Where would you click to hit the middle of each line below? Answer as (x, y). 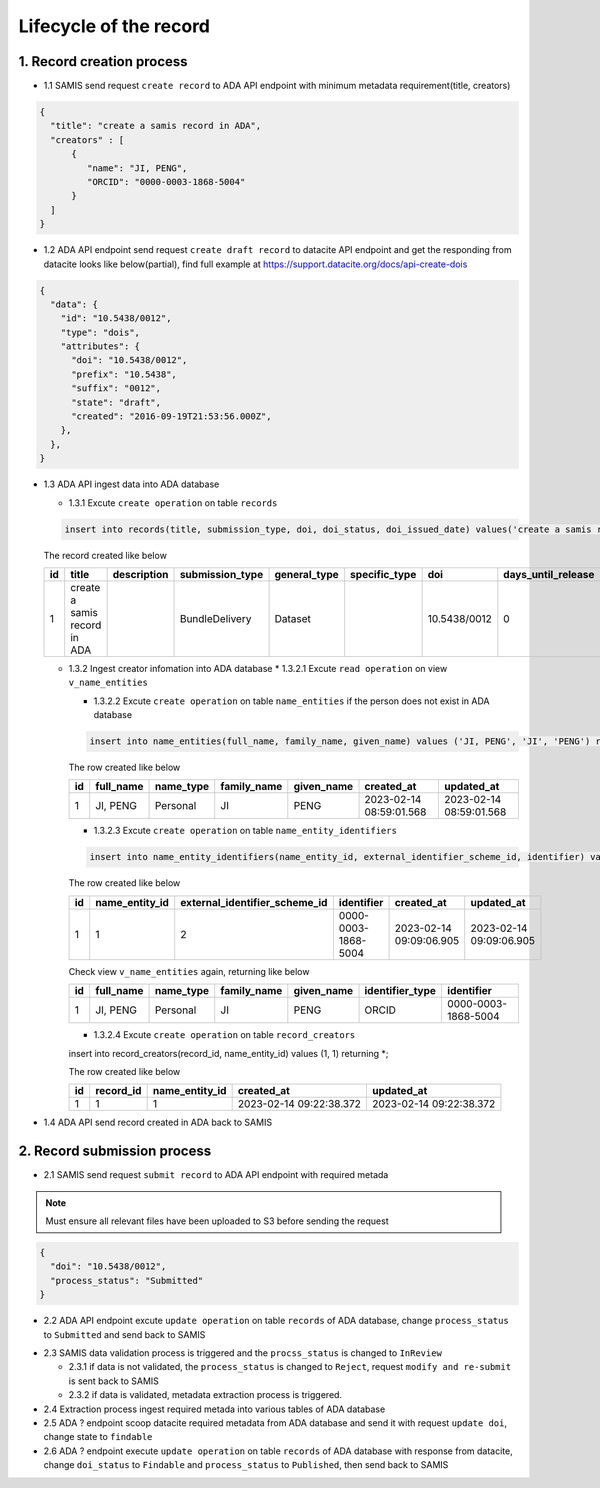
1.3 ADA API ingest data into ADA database (131, 484)
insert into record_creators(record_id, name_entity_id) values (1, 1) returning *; (228, 1053)
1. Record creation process (103, 61)
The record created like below (105, 555)
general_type (306, 574)
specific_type (383, 574)
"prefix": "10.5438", (124, 374)
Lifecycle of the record (114, 26)
